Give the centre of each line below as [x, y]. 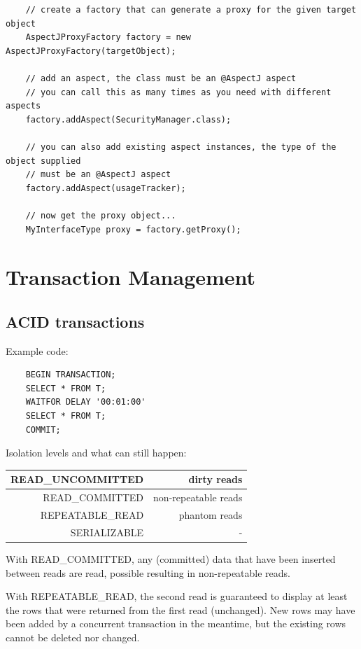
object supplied [43, 161]
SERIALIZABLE [107, 532]
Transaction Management [131, 277]
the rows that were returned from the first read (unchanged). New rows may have [180, 609]
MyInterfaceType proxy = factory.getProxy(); [133, 229]
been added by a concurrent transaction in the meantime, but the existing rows [176, 623]
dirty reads [215, 479]
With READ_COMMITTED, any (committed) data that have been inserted [171, 558]
